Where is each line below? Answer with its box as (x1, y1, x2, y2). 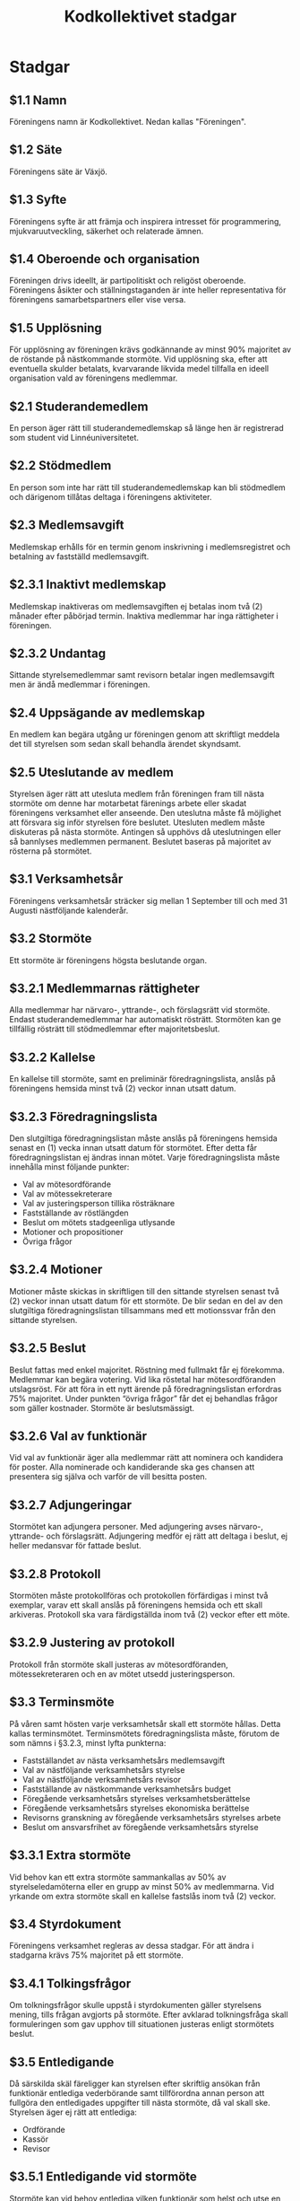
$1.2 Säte (9, 142, 63, 158)
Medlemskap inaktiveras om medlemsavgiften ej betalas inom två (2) (9, 601, 263, 611)
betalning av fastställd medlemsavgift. (9, 550, 150, 562)
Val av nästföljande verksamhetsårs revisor (21, 1774, 182, 1784)
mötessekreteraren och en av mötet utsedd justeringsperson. (9, 1668, 236, 1679)
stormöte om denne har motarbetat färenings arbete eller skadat (9, 797, 247, 809)
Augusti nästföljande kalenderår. (9, 905, 129, 916)
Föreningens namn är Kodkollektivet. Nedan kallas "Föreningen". (9, 117, 246, 127)
